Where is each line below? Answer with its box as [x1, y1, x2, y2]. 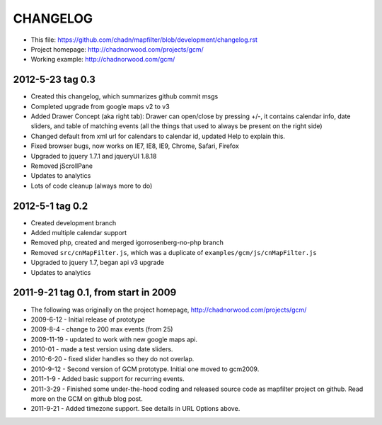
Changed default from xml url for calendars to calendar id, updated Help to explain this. [30, 132, 286, 140]
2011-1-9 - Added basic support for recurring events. [30, 375, 185, 383]
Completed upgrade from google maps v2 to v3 [30, 102, 170, 110]
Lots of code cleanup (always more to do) [30, 181, 153, 190]
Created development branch [30, 218, 117, 227]
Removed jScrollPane [30, 161, 93, 170]
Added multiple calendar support [30, 229, 127, 237]
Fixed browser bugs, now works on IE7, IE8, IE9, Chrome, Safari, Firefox [30, 142, 240, 150]
